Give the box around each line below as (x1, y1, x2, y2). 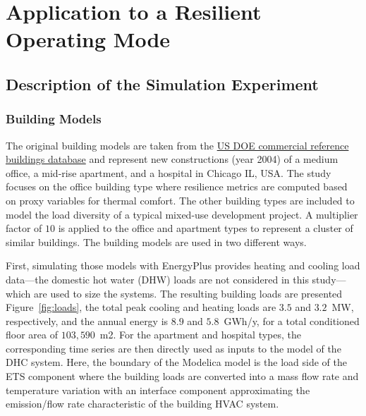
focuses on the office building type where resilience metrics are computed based (6, 179, 348, 194)
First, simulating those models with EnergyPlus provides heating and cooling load (6, 258, 360, 273)
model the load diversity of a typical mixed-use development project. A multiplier (6, 207, 358, 221)
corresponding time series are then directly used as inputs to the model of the (6, 341, 341, 355)
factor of (6, 221, 42, 235)
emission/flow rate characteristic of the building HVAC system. (6, 396, 279, 411)
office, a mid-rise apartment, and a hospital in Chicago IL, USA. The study (6, 165, 331, 180)
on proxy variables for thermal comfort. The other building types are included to (6, 192, 355, 207)
